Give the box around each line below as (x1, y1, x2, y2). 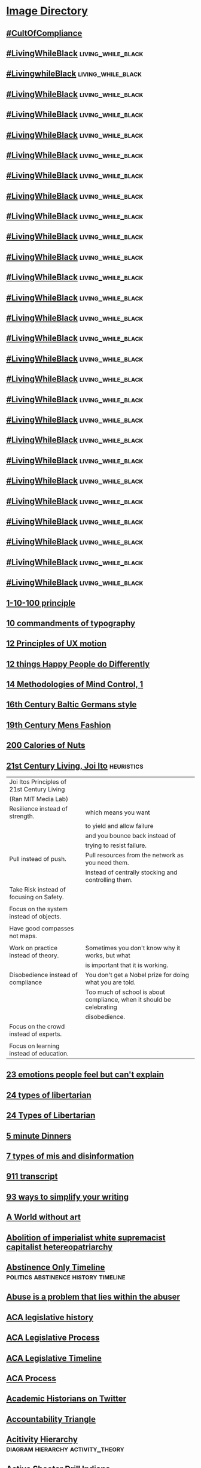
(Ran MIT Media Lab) (9, 795, 69, 803)
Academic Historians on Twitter (6, 1394, 127, 1404)
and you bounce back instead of (85, 832, 176, 840)
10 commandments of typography (6, 618, 136, 628)
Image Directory (6, 4, 89, 18)
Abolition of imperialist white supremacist (6, 1232, 166, 1243)
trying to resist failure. (85, 841, 147, 850)
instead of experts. (9, 1030, 62, 1038)
